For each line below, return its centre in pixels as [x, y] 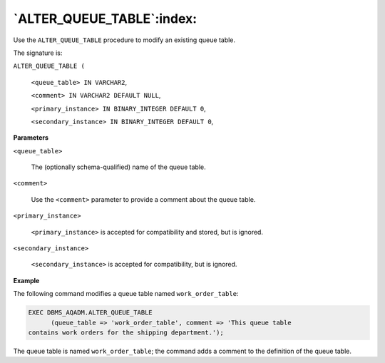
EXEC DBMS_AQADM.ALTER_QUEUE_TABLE [90, 313]
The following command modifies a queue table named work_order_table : [126, 294]
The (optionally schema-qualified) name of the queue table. [118, 167]
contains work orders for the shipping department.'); [126, 332]
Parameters [31, 138]
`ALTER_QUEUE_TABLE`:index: [105, 19]
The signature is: [38, 53]
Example [26, 280]
